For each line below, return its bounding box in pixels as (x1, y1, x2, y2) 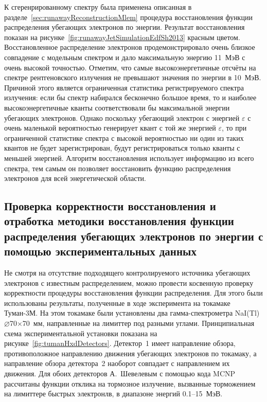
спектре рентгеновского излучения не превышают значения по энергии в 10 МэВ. (4, 72, 261, 83)
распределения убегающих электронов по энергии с (4, 228, 263, 244)
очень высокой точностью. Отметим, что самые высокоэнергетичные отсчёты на (4, 62, 256, 72)
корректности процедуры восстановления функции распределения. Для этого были (4, 287, 263, 298)
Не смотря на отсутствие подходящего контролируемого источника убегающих (4, 267, 251, 278)
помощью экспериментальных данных (4, 243, 197, 259)
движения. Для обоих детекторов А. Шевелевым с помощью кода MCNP (4, 368, 236, 378)
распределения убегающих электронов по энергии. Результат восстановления (4, 22, 245, 32)
